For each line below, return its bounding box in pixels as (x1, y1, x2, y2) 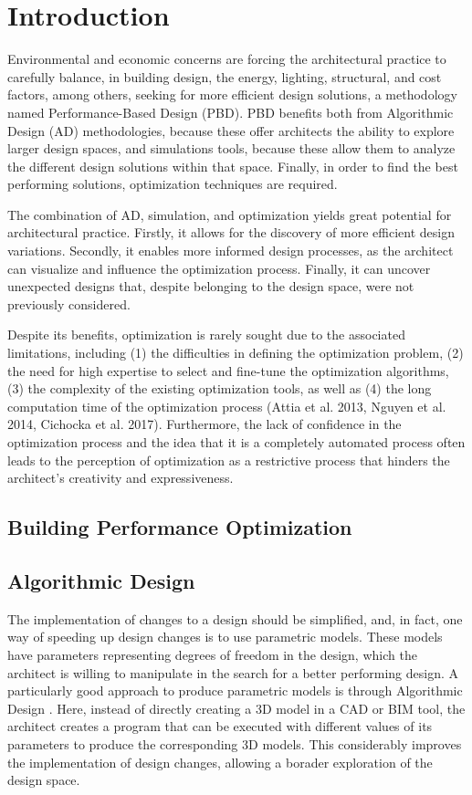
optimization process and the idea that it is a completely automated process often (7, 433, 466, 451)
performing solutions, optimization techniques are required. (7, 174, 338, 194)
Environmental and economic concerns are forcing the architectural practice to (7, 49, 446, 68)
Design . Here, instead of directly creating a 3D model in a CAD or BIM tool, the (7, 698, 466, 717)
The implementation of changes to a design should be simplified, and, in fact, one (7, 609, 463, 628)
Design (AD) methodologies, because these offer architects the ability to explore (7, 120, 455, 140)
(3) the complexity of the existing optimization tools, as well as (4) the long (7, 379, 432, 398)
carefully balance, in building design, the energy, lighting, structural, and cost (7, 67, 442, 86)
